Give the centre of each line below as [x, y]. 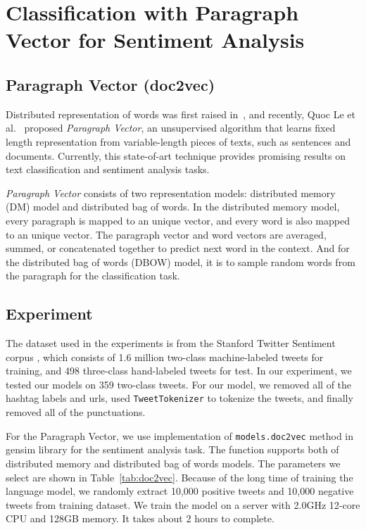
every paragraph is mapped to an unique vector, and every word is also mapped [178, 220]
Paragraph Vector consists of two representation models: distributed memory [171, 193]
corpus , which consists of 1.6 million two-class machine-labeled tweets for [165, 357]
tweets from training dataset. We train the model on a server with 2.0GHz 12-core [183, 504]
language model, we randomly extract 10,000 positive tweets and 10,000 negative [180, 491]
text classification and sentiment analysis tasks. [108, 169]
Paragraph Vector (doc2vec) [111, 84]
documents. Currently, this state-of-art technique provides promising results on [176, 155]
